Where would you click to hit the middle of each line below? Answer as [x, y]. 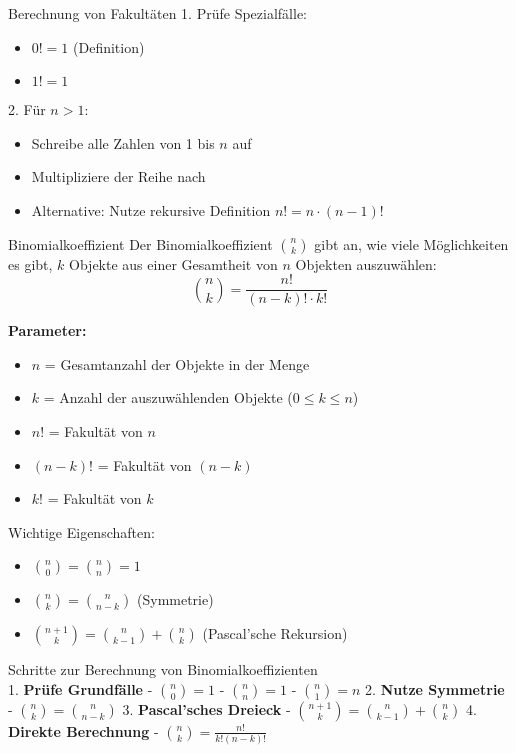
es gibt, [30, 263]
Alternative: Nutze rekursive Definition [151, 209]
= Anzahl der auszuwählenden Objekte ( [168, 397]
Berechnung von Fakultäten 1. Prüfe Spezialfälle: [157, 13]
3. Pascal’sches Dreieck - [206, 708]
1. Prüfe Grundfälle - [80, 688]
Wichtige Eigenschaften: [81, 531]
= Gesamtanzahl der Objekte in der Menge [177, 363]
